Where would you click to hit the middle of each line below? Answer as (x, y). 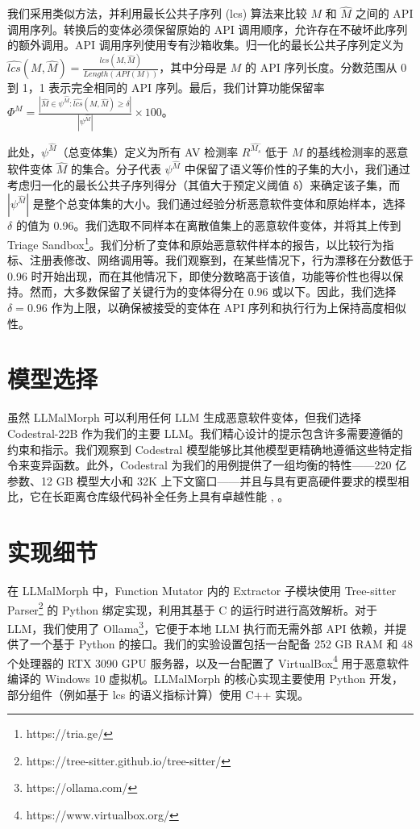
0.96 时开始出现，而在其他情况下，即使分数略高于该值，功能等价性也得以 (200, 275)
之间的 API (384, 13)
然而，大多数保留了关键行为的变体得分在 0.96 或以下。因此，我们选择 (213, 292)
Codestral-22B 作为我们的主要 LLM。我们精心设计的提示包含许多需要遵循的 (206, 433)
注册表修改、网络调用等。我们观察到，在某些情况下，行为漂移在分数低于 (221, 260)
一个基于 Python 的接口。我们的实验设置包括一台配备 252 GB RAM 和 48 (221, 644)
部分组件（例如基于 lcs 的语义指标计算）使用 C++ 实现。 (158, 694)
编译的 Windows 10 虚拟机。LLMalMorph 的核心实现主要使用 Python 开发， (206, 678)
